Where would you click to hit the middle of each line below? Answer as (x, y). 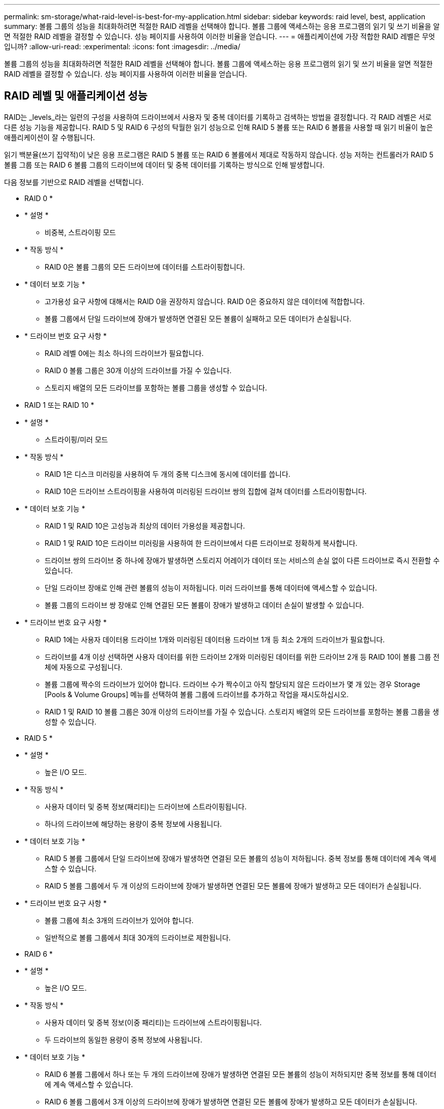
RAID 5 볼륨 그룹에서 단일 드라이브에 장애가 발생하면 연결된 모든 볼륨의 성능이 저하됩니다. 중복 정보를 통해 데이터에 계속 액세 (240, 858)
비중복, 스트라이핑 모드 (80, 232)
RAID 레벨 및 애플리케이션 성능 (76, 96)
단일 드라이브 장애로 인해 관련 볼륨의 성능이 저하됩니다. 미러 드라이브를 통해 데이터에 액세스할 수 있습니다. (211, 588)
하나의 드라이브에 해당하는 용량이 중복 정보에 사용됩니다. (133, 824)
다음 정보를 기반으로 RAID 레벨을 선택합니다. (74, 182)
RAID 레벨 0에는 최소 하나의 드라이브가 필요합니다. (124, 353)
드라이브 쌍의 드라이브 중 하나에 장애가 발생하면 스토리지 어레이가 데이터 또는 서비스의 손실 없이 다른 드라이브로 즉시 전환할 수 (242, 560)
